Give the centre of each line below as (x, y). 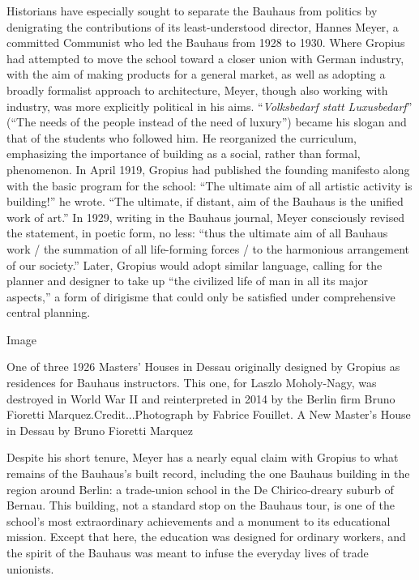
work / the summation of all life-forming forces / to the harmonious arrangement (208, 248)
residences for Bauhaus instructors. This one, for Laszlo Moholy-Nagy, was (192, 383)
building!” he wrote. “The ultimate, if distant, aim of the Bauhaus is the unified (205, 201)
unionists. (30, 568)
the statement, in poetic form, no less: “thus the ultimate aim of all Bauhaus (197, 233)
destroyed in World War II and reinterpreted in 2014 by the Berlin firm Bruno (201, 398)
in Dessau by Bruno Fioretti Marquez (100, 430)
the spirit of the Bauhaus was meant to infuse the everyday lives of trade (188, 552)
